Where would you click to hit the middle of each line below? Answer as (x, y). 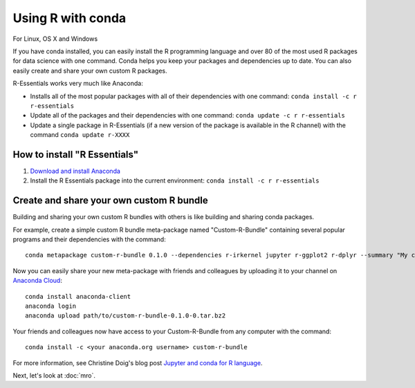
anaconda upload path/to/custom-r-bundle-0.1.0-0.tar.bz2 (126, 316)
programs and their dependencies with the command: (89, 239)
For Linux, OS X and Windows (55, 39)
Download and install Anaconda (75, 171)
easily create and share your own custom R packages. (90, 71)
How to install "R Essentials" (75, 155)
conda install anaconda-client (78, 296)
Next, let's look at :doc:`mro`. (54, 375)
